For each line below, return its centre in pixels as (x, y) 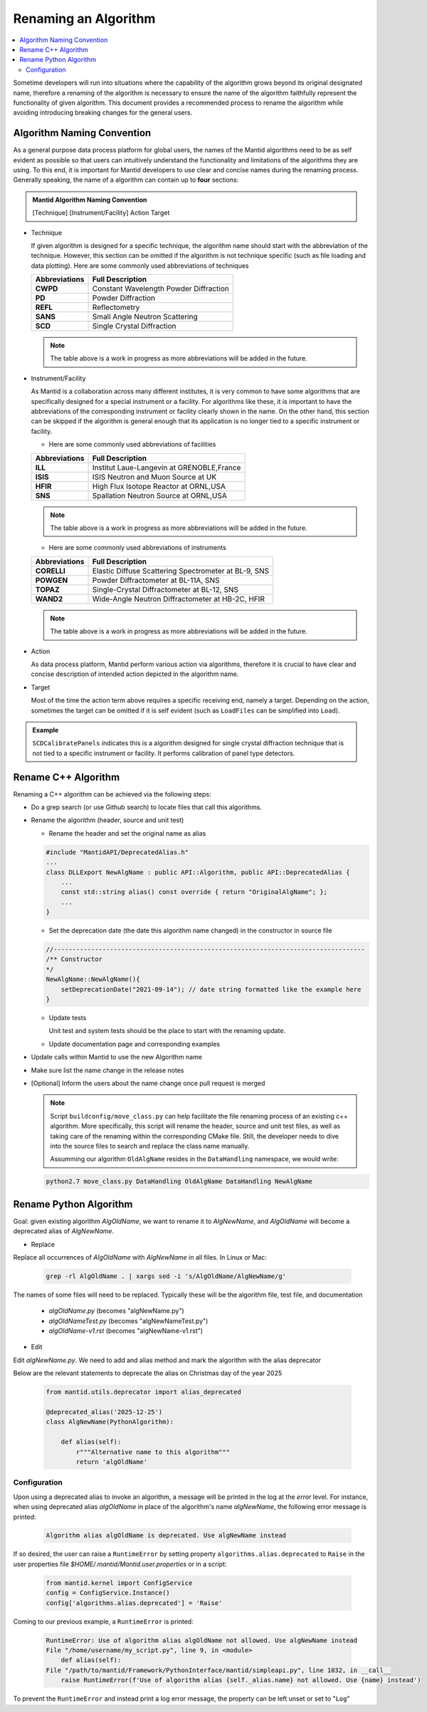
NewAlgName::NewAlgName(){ (93, 979)
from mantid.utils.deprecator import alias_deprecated (143, 1392)
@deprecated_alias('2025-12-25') (104, 1412)
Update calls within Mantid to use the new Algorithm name (117, 1057)
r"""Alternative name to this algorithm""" (153, 1452)
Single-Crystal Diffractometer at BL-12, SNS (165, 589)
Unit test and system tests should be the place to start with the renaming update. (167, 1031)
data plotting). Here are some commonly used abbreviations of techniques (140, 265)
